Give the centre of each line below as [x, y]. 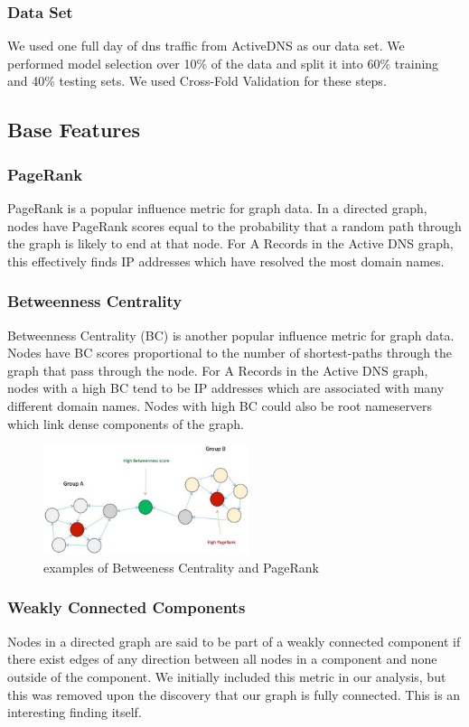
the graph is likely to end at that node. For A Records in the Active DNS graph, [230, 243]
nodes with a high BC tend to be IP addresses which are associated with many [226, 388]
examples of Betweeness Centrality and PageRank [181, 567]
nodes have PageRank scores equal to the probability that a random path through [234, 225]
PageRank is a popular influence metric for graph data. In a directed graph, [217, 208]
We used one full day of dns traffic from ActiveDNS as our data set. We [206, 46]
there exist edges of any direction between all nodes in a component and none [222, 659]
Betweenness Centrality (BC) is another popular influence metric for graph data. [231, 335]
